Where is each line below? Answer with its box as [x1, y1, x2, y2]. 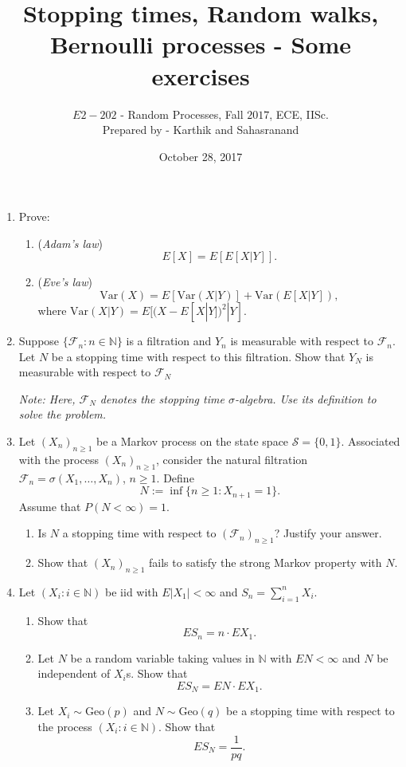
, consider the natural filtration [156, 450, 308, 467]
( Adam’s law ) [37, 234, 103, 251]
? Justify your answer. [274, 525, 382, 541]
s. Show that [126, 665, 188, 682]
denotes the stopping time [100, 390, 224, 407]
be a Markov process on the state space [96, 433, 289, 450]
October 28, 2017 [158, 147, 243, 164]
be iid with [105, 583, 158, 600]
